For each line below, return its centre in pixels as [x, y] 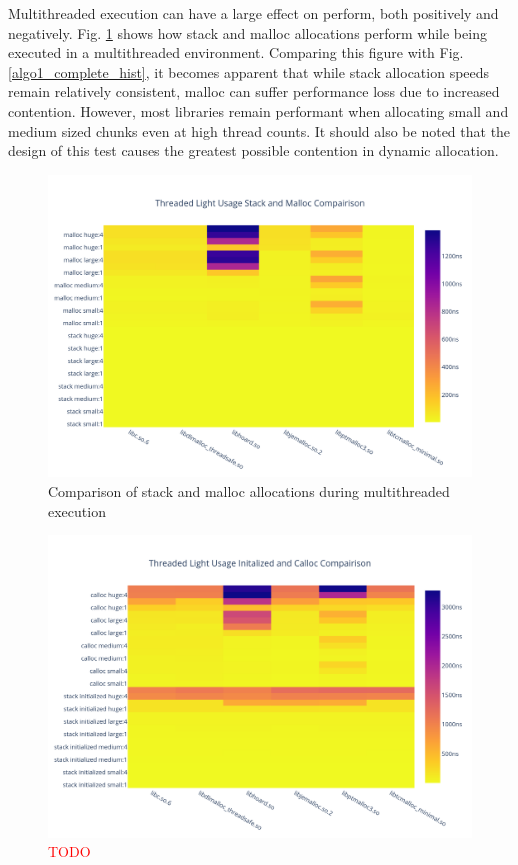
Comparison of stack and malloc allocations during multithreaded [249, 491]
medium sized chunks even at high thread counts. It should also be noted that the [259, 130]
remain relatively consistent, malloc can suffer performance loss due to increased [254, 91]
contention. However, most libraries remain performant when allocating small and [258, 110]
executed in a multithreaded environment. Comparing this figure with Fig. [236, 52]
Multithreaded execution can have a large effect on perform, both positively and [253, 13]
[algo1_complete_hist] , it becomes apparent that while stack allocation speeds [249, 71]
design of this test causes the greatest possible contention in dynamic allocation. [253, 150]
